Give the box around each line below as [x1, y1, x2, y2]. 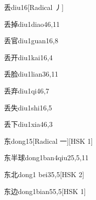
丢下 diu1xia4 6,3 [4, 119, 53, 129]
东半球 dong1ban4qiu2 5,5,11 [4, 152, 89, 163]
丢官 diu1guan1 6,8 [4, 35, 58, 46]
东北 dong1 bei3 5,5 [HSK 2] [4, 169, 85, 179]
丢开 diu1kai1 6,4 [4, 52, 53, 62]
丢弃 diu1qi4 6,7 [4, 85, 49, 96]
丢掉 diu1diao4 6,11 [4, 18, 60, 29]
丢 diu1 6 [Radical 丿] [4, 2, 64, 12]
